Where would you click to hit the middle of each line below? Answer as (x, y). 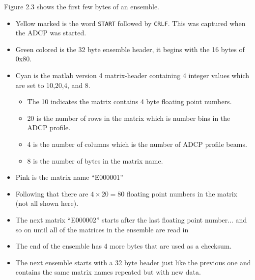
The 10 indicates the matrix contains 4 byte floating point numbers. (129, 101)
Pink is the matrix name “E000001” (69, 177)
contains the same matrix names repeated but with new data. (108, 272)
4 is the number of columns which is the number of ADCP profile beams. (137, 144)
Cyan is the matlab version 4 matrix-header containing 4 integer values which (132, 75)
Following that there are (52, 193)
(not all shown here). (47, 203)
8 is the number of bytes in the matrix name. (95, 160)
